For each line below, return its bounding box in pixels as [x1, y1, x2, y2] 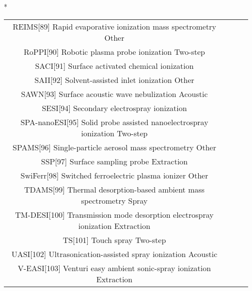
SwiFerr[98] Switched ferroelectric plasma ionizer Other [20, 169, 208, 181]
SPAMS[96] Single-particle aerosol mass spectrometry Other [13, 141, 216, 153]
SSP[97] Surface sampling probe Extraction [41, 155, 188, 167]
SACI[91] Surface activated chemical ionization [35, 60, 194, 71]
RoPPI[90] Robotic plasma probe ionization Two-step [23, 46, 205, 57]
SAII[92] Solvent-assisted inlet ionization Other [34, 74, 194, 85]
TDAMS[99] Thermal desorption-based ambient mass [24, 183, 205, 195]
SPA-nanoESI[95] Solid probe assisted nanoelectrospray [20, 116, 208, 128]
